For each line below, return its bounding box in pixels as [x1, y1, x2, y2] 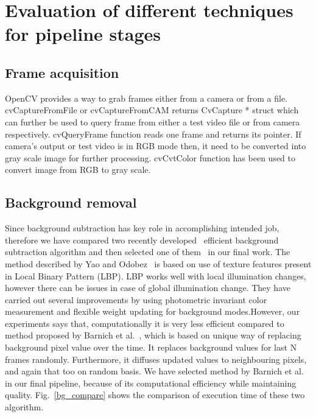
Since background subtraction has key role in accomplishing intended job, [5, 222, 279, 234]
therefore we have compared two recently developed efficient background [5, 233, 279, 246]
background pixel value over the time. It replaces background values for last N [5, 341, 297, 354]
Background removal [5, 193, 137, 212]
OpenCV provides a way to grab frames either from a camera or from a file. [5, 91, 287, 104]
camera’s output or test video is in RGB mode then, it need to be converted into [5, 139, 306, 152]
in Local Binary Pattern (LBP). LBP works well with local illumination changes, [5, 269, 306, 282]
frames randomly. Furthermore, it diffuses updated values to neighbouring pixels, [5, 352, 307, 365]
